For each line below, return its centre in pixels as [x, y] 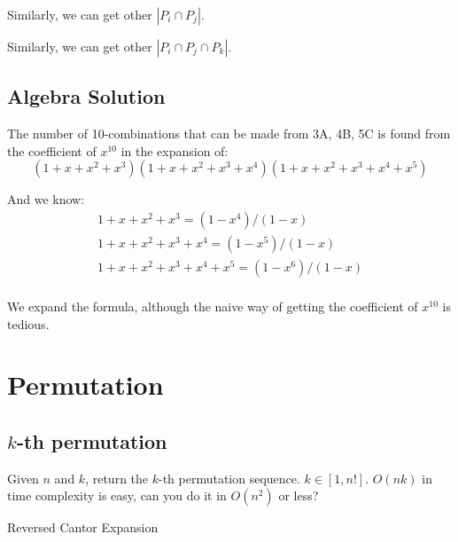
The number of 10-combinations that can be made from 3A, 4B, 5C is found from [229, 134]
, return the [117, 478]
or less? [299, 495]
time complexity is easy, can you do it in [117, 495]
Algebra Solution [86, 96]
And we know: [46, 199]
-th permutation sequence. [229, 478]
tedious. [28, 323]
